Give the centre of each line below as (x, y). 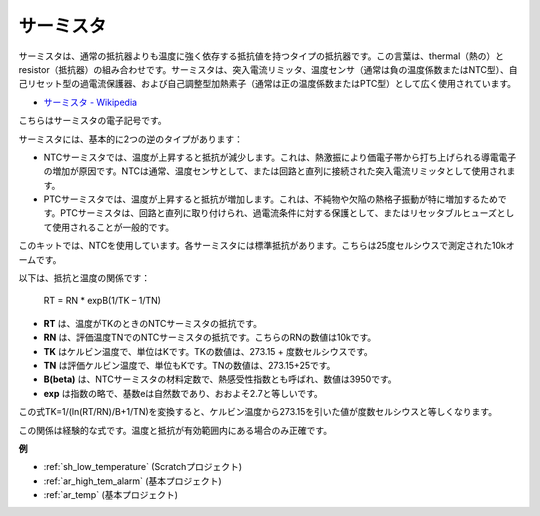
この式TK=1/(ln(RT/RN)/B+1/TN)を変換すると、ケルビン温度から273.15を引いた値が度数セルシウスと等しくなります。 (258, 412)
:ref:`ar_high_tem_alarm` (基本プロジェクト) (132, 481)
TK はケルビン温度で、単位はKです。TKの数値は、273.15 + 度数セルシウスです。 (208, 351)
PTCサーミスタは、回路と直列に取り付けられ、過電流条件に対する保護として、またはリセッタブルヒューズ (278, 213)
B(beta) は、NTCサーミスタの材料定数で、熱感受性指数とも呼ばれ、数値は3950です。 (220, 379)
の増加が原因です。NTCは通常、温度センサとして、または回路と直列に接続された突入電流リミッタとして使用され (275, 171)
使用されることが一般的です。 (113, 227)
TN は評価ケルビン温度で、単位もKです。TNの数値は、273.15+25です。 (189, 365)
